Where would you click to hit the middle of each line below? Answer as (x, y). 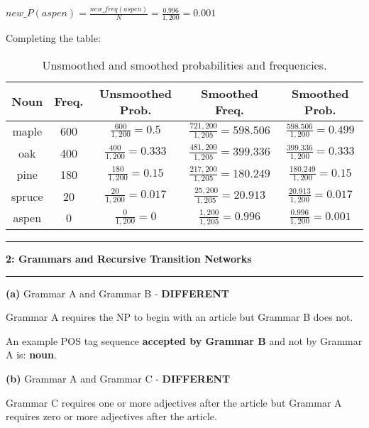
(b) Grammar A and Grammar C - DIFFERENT (118, 378)
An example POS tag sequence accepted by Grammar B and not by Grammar (184, 340)
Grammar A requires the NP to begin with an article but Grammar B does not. (180, 317)
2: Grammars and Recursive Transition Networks (129, 258)
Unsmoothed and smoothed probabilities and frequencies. (184, 65)
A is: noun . (31, 355)
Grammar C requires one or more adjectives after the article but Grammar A (174, 402)
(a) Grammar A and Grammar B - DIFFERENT (117, 293)
